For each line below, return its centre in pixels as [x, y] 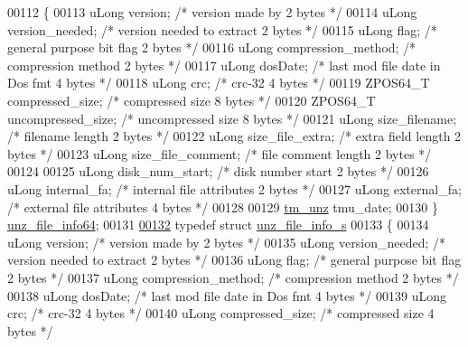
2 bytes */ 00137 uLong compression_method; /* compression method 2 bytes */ [233, 277]
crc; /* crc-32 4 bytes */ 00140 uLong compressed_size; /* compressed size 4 [221, 313]
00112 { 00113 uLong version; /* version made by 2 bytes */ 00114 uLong [212, 12]
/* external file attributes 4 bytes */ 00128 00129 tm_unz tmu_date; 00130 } [223, 206]
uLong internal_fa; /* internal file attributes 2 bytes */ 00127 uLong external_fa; [234, 188]
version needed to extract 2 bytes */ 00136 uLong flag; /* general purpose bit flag [234, 260]
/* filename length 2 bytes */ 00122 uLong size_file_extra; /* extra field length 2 [234, 136]
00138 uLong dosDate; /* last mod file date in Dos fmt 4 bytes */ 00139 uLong [227, 295]
